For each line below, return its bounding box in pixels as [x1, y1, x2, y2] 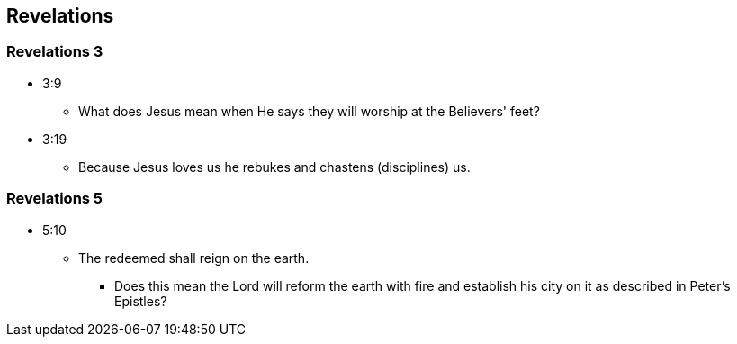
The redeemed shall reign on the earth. [78, 249, 310, 266]
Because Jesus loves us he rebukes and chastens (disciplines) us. [78, 158, 471, 175]
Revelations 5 [6, 189, 103, 208]
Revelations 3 [6, 42, 103, 61]
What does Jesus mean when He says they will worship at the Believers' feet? [78, 103, 540, 119]
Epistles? [114, 293, 167, 309]
